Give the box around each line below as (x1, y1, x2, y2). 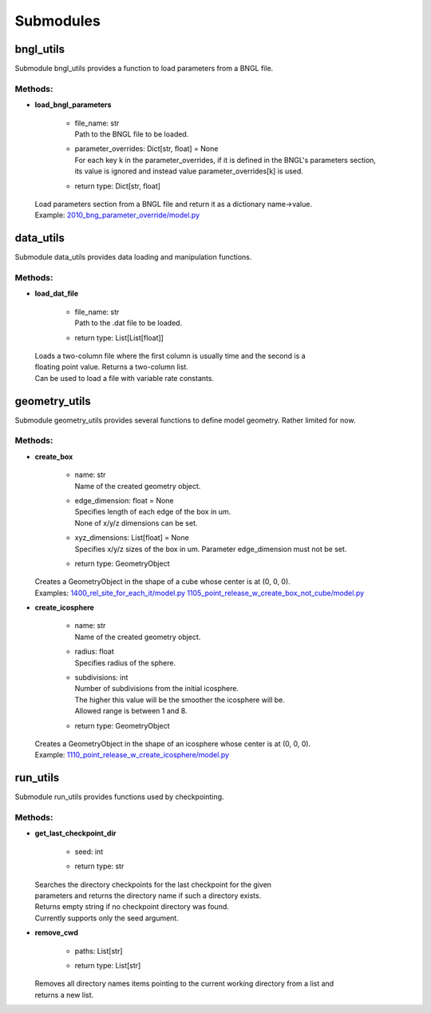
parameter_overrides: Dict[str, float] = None (74, 144, 219, 153)
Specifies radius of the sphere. (74, 657, 176, 667)
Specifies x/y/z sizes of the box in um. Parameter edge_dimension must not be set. (74, 544, 347, 554)
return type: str (74, 861, 125, 871)
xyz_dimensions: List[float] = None (74, 533, 189, 542)
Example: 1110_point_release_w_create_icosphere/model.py (34, 750, 230, 760)
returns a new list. (34, 990, 94, 999)
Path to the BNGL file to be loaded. (74, 129, 189, 139)
